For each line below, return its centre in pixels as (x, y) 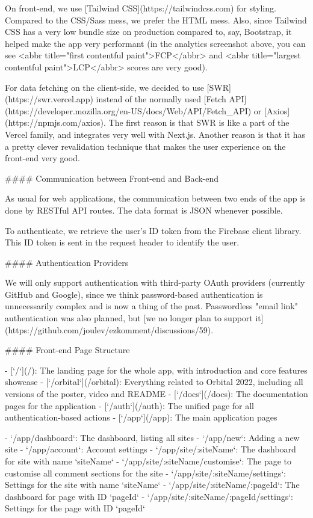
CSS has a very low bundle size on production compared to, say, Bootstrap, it (148, 32)
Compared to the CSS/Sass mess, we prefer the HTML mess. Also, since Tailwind (156, 20)
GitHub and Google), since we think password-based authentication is (134, 294)
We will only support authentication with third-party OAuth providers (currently (155, 282)
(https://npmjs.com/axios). (55, 122)
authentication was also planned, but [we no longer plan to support (129, 318)
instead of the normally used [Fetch (161, 99)
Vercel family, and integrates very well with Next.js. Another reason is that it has (155, 134)
